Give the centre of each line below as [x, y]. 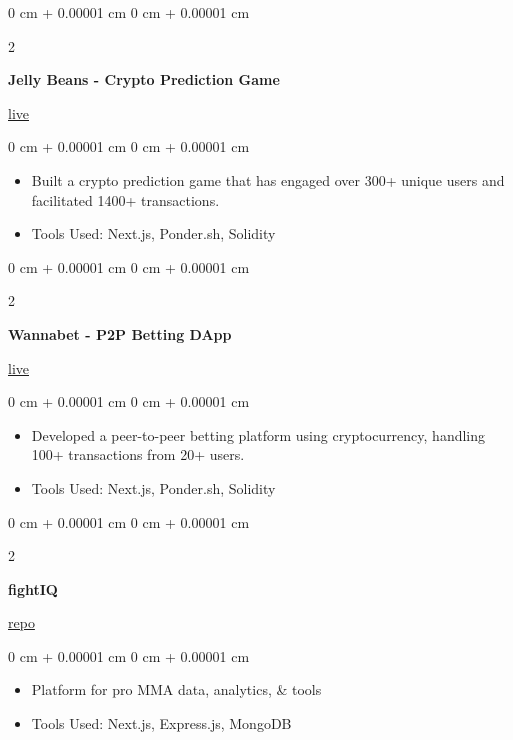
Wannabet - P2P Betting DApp [120, 333]
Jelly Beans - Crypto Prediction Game [144, 79]
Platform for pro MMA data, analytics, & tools [176, 689]
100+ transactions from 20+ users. [138, 454]
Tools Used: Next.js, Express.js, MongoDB [161, 723]
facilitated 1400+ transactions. [125, 199]
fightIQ [33, 588]
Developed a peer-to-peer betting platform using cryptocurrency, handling [258, 434]
